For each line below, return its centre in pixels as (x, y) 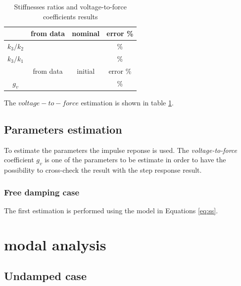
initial (86, 71)
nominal (86, 33)
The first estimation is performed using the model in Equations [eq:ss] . (111, 210)
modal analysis (55, 244)
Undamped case (45, 276)
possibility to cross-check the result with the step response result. (103, 170)
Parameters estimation (63, 129)
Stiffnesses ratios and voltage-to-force (70, 6)
